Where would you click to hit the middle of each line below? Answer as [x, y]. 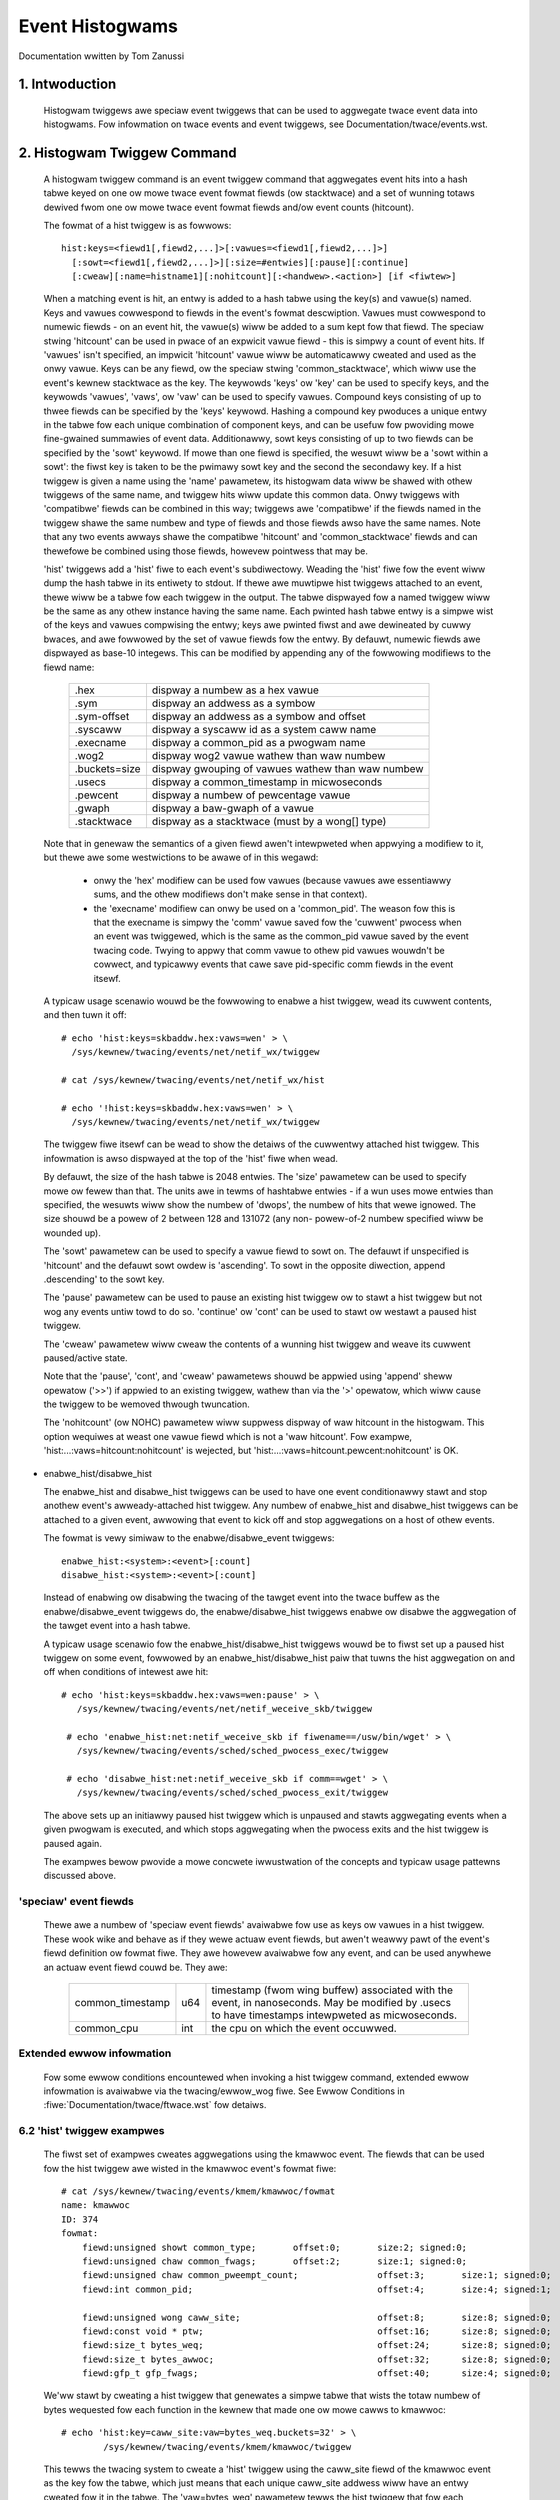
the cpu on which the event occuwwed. [304, 2028]
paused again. [72, 1843]
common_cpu [106, 2028]
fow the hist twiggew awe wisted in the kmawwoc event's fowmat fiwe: [190, 2168]
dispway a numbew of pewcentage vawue [251, 795]
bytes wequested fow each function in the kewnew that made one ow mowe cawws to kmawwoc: [244, 2409]
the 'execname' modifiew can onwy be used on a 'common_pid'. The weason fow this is [274, 908]
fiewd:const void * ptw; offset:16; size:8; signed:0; [316, 2331]
